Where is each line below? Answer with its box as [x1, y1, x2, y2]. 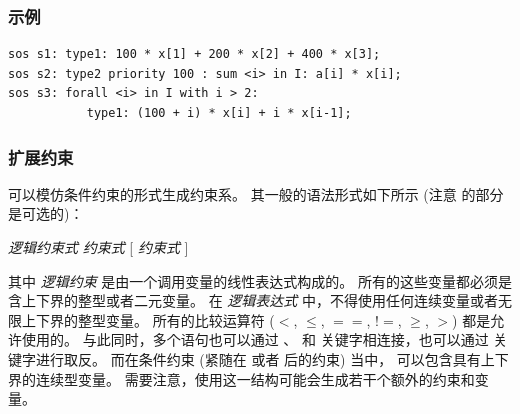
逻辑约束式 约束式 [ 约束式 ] [8, 237, 189, 257]
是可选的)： [8, 203, 84, 224]
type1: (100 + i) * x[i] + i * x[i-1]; [86, 106, 352, 120]
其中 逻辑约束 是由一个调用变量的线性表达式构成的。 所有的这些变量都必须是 [8, 270, 512, 291]
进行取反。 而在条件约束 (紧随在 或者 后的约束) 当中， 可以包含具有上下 [35, 348, 509, 369]
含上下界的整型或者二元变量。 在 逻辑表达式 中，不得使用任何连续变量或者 [8, 290, 498, 311]
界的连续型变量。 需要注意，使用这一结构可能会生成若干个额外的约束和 [8, 368, 475, 389]
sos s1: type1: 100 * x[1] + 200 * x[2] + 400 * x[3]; [8, 47, 381, 62]
